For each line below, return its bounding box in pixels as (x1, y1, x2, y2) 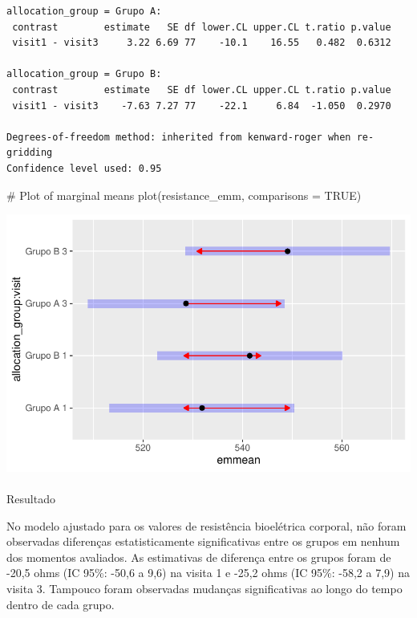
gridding (6, 147, 53, 159)
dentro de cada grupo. (6, 596, 115, 612)
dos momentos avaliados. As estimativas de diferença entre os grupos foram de (6, 548, 391, 565)
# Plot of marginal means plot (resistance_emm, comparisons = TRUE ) (6, 186, 362, 203)
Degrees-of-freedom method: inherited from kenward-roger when (6, 131, 351, 143)
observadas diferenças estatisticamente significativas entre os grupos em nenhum (6, 533, 400, 550)
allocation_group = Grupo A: (6, 6, 162, 17)
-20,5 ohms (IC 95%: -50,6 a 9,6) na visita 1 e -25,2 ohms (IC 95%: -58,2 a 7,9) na (6, 564, 410, 581)
